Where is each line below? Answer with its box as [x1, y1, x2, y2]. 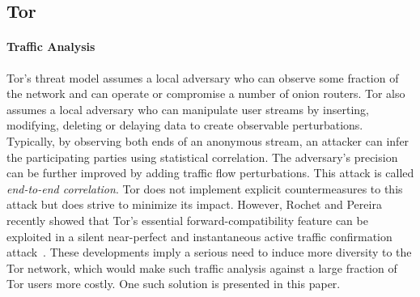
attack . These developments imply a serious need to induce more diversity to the [6, 244, 412, 261]
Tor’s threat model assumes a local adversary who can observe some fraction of [6, 69, 399, 86]
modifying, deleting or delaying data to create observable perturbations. [6, 117, 363, 134]
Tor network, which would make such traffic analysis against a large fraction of [6, 259, 397, 276]
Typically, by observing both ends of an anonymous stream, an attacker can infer [6, 132, 409, 149]
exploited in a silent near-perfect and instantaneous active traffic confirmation [6, 227, 392, 244]
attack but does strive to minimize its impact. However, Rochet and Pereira [6, 196, 382, 213]
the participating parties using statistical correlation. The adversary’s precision [6, 148, 398, 165]
